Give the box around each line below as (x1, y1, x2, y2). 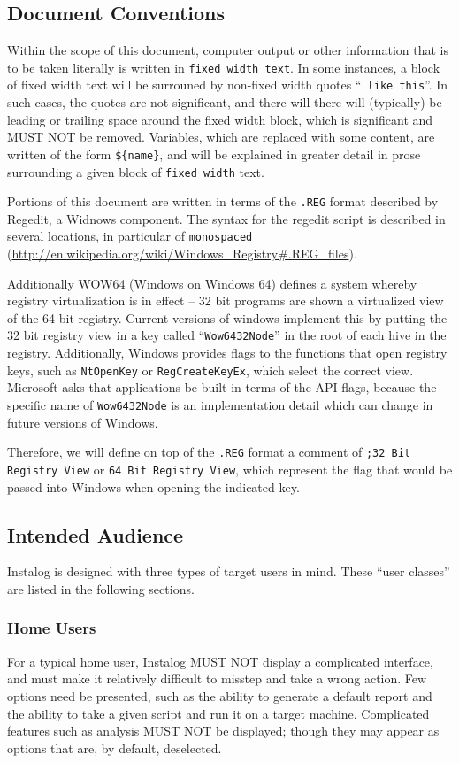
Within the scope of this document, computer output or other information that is (7, 41, 448, 59)
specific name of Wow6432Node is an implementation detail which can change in (7, 395, 433, 413)
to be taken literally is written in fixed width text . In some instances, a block (7, 58, 440, 76)
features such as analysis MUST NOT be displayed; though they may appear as (7, 721, 440, 740)
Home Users (7, 617, 96, 639)
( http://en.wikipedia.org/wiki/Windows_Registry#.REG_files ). (7, 244, 357, 263)
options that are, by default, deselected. (7, 738, 222, 757)
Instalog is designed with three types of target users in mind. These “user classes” (7, 562, 450, 581)
